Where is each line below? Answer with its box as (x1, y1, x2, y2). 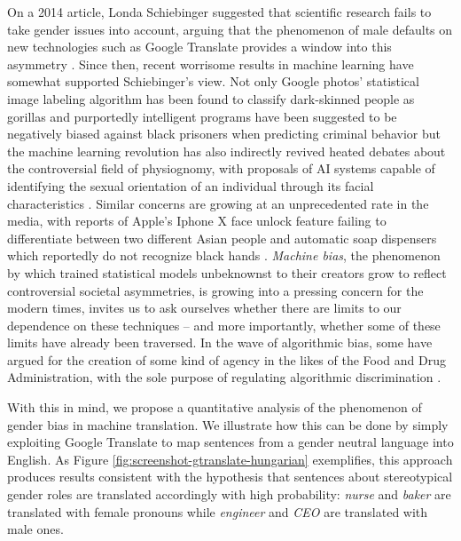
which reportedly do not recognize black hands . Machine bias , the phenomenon (7, 246, 441, 265)
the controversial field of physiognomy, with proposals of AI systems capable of (7, 159, 435, 178)
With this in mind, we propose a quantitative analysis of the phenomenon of (7, 398, 422, 417)
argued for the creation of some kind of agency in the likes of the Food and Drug (7, 350, 446, 369)
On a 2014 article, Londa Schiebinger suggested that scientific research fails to (7, 3, 432, 20)
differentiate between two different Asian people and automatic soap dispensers (7, 228, 437, 247)
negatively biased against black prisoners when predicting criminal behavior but (7, 124, 441, 143)
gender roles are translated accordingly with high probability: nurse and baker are (7, 485, 451, 504)
